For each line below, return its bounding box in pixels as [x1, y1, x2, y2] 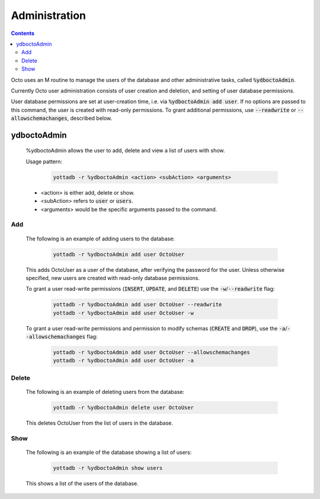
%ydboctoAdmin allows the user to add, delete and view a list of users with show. [25, 147, 225, 154]
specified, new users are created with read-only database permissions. [25, 274, 200, 281]
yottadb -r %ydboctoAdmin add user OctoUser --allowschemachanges [53, 349, 250, 356]
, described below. [67, 115, 113, 122]
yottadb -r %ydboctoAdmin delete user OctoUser [53, 404, 194, 411]
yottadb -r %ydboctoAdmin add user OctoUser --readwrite [53, 301, 222, 308]
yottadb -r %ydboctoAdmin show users [53, 465, 163, 471]
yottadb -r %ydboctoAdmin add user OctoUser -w [53, 309, 194, 316]
